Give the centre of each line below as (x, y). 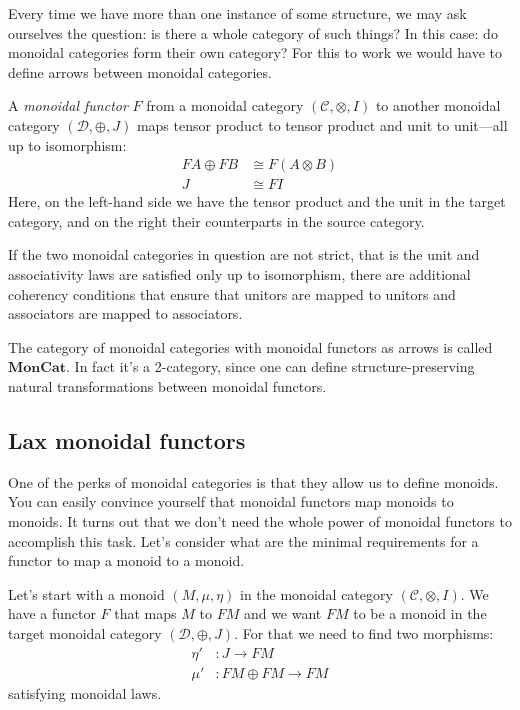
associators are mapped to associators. (125, 313)
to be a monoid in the (420, 613)
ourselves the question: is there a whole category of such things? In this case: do (253, 32)
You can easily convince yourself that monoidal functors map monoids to (231, 501)
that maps (145, 613)
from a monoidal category (225, 105)
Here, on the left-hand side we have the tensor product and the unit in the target (257, 201)
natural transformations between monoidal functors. (167, 385)
